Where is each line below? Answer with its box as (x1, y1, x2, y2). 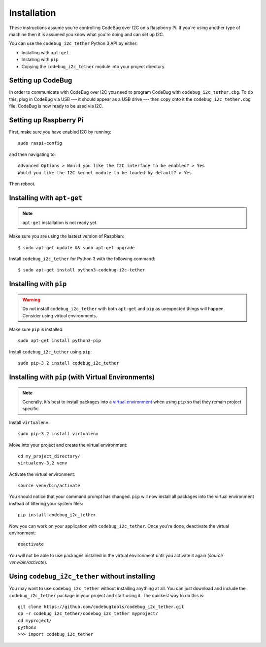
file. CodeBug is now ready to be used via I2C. (9, 103, 103, 109)
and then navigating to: (9, 151, 56, 157)
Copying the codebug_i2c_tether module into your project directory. (21, 63, 166, 69)
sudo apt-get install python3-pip (18, 338, 101, 343)
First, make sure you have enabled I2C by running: (9, 129, 111, 135)
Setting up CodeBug (9, 76, 72, 85)
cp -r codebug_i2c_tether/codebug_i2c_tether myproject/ (18, 611, 159, 616)
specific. (22, 406, 40, 412)
